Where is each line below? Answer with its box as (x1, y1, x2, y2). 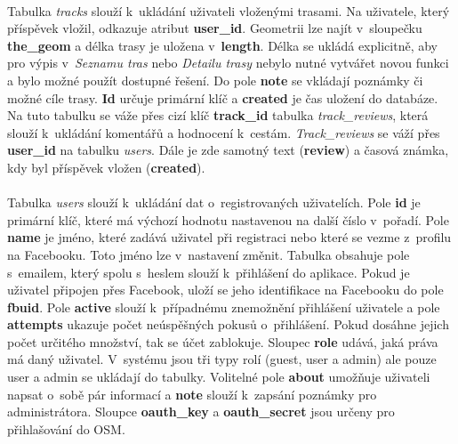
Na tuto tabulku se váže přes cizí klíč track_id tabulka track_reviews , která (7, 106, 429, 125)
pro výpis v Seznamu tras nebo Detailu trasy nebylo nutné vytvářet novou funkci (7, 53, 449, 72)
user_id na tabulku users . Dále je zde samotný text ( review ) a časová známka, (7, 141, 449, 159)
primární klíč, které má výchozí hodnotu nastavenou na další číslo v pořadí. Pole (7, 210, 449, 229)
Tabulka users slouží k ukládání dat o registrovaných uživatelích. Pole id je (7, 193, 421, 212)
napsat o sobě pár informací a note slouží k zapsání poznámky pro (7, 384, 377, 403)
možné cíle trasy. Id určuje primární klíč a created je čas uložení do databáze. (7, 88, 438, 107)
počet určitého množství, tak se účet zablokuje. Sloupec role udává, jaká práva (7, 332, 438, 351)
